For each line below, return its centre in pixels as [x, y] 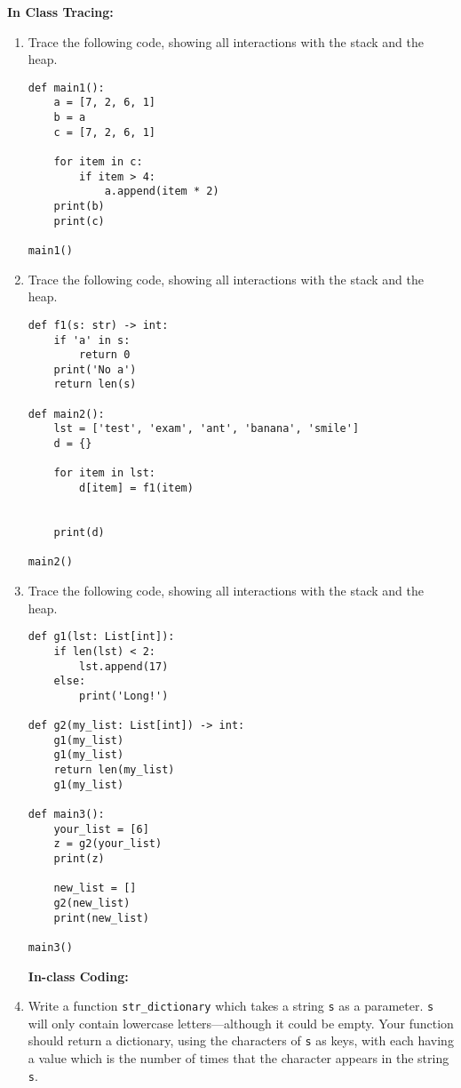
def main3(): [66, 815]
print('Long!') [124, 696]
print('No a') [95, 369]
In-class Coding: [78, 976]
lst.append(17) [124, 666]
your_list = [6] [101, 829]
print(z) [79, 859]
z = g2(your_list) [108, 844]
